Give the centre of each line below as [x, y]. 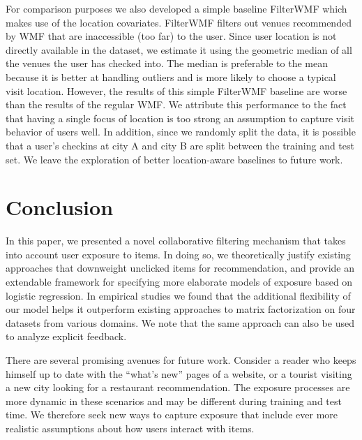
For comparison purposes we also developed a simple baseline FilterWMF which [176, 8]
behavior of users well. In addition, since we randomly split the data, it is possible [181, 132]
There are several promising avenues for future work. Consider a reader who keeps [181, 360]
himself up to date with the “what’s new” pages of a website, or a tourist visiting [179, 373]
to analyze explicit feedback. [66, 336]
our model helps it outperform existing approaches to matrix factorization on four [181, 309]
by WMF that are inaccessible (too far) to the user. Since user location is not [171, 36]
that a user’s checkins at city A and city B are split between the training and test [180, 145]
